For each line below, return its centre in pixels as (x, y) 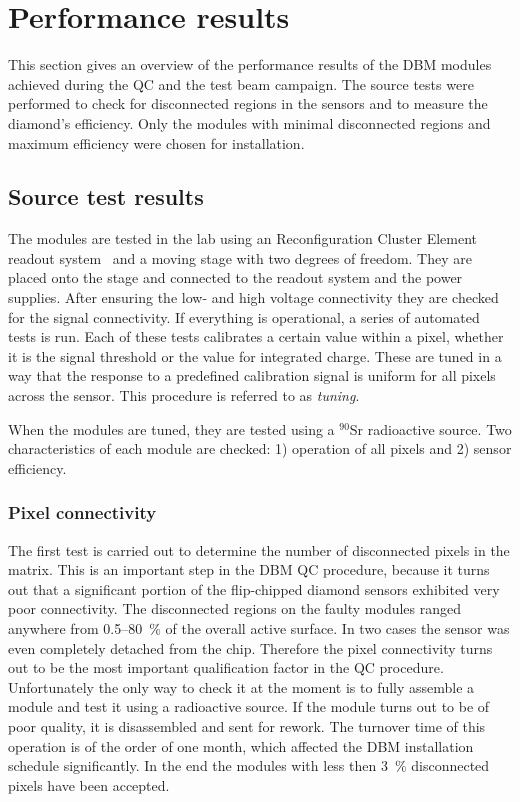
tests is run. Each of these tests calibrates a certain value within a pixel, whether (256, 336)
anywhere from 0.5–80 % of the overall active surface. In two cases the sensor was (259, 628)
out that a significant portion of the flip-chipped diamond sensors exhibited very (254, 588)
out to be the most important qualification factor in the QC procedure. (226, 667)
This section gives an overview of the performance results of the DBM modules (250, 64)
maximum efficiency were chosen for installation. (156, 142)
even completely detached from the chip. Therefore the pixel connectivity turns (250, 647)
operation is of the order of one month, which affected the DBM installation (241, 745)
